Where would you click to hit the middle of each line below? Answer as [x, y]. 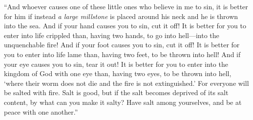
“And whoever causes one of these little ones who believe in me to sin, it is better [126, 6]
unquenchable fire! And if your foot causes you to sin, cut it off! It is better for [122, 45]
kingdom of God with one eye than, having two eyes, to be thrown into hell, [118, 73]
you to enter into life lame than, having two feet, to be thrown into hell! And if [122, 54]
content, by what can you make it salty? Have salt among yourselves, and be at [123, 102]
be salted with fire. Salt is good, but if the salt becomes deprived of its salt [116, 92]
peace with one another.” [41, 111]
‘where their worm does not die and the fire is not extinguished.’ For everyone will [126, 83]
